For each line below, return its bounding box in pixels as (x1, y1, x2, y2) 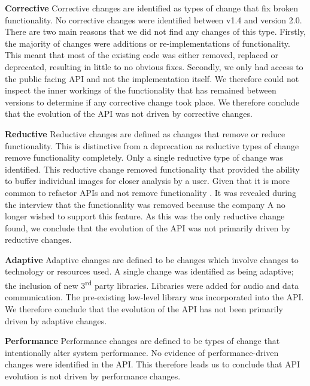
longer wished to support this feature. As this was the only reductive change (5, 210, 285, 222)
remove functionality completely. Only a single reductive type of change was (5, 151, 283, 164)
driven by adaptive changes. (5, 314, 107, 327)
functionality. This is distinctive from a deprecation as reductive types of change (5, 139, 299, 152)
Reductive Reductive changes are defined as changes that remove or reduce (5, 127, 285, 140)
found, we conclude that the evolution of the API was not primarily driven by (5, 221, 290, 234)
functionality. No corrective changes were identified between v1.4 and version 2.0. (5, 13, 302, 26)
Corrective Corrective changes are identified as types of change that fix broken (5, 2, 299, 14)
